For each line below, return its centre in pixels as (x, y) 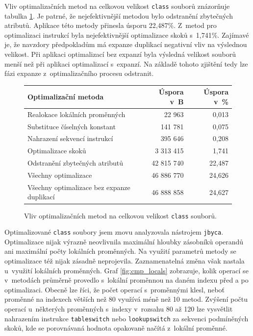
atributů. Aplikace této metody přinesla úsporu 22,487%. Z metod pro (111, 25)
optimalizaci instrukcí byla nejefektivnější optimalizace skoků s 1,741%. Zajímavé (127, 35)
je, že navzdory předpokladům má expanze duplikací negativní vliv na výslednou (126, 44)
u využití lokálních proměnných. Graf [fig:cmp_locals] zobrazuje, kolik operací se (126, 270)
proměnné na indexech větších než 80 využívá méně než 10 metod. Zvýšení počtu (126, 299)
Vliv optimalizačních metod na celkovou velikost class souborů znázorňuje (117, 6)
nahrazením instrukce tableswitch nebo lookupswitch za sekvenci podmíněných (126, 318)
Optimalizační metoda (66, 97)
